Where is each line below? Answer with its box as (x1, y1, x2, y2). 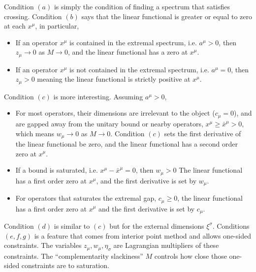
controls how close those (154, 250, 227, 261)
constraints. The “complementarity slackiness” (4, 250, 143, 261)
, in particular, (35, 21, 79, 31)
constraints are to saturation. (21, 260, 109, 271)
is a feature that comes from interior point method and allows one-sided (34, 230, 251, 241)
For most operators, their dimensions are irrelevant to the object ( (15, 108, 215, 118)
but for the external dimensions (109, 220, 204, 231)
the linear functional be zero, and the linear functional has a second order (15, 138, 238, 149)
